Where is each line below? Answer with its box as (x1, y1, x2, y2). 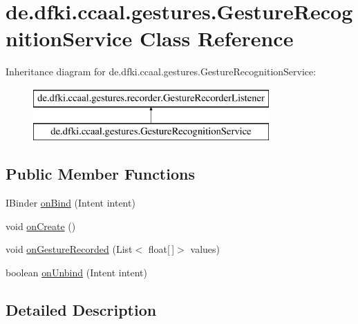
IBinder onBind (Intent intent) (6, 196, 135, 210)
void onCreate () (6, 218, 76, 233)
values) (190, 242, 220, 256)
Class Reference (139, 24, 294, 53)
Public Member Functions (6, 163, 195, 184)
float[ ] (148, 242, 175, 256)
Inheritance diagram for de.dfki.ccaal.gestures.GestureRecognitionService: (6, 64, 317, 79)
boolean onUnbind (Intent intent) (6, 265, 147, 280)
